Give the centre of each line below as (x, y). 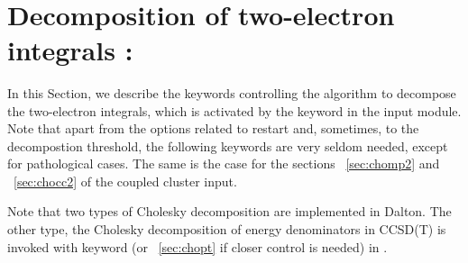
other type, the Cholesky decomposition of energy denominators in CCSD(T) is (227, 229)
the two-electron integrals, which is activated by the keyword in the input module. (234, 110)
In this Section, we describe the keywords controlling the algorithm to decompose (232, 92)
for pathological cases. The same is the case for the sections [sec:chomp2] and (224, 163)
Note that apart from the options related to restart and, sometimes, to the (213, 128)
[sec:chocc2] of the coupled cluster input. (125, 181)
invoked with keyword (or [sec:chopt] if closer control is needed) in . (197, 246)
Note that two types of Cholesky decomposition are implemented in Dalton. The (229, 211)
